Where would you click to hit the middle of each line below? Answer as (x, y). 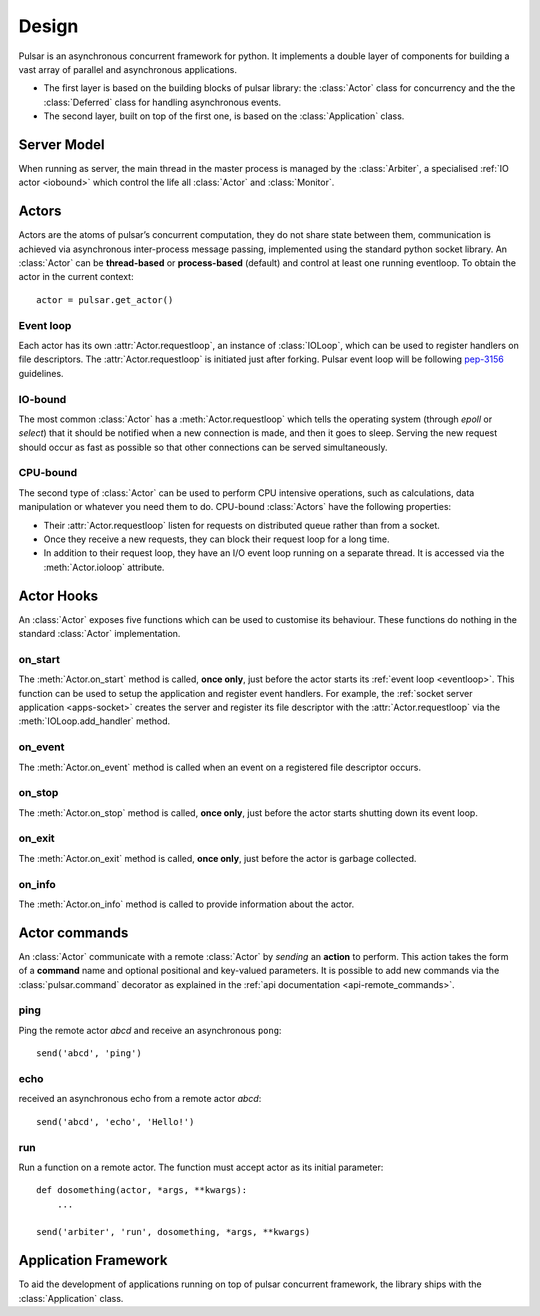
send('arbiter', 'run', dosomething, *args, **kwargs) (173, 1232)
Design (48, 26)
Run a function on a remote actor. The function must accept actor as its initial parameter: (201, 1167)
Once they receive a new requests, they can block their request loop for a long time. (216, 539)
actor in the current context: (76, 277)
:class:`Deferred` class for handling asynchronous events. (162, 102)
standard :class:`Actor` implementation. (99, 634)
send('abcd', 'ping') (89, 1053)
